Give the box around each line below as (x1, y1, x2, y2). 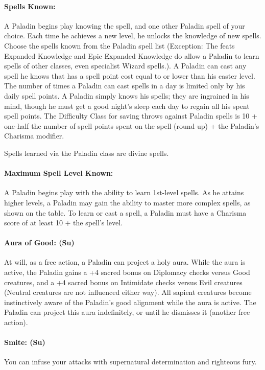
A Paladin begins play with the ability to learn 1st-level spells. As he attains (4, 187, 244, 198)
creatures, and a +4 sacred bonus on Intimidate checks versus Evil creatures (4, 276, 243, 287)
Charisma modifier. (4, 130, 64, 141)
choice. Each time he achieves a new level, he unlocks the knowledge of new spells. (4, 30, 261, 41)
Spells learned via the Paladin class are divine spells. (4, 147, 169, 158)
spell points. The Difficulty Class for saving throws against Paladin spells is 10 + (4, 110, 257, 121)
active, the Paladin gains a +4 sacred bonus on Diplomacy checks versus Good (4, 267, 250, 277)
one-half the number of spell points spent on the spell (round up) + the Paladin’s (4, 120, 259, 131)
